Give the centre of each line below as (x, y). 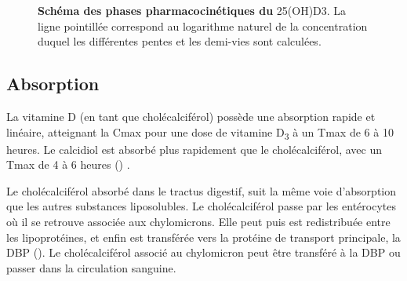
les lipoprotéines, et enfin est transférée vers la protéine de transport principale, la (203, 237)
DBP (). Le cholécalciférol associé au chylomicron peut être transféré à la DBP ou (203, 252)
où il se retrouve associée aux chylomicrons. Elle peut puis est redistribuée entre (198, 222)
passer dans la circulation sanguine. (91, 267)
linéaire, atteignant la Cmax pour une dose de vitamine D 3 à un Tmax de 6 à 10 (200, 133)
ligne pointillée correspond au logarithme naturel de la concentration (203, 26)
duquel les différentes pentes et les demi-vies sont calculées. (180, 41)
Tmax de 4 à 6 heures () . (68, 164)
